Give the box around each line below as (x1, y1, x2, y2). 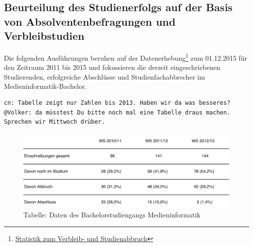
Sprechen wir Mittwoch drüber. (4, 118, 105, 126)
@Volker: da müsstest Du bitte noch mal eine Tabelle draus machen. (4, 109, 231, 116)
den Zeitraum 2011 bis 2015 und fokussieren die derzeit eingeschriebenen (4, 62, 220, 72)
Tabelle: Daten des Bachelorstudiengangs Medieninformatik (23, 210, 200, 220)
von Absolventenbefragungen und (4, 14, 176, 29)
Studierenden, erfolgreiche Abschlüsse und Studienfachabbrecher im (4, 71, 205, 82)
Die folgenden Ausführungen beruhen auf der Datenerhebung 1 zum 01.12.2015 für (4, 51, 248, 63)
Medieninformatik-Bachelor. (4, 81, 87, 91)
